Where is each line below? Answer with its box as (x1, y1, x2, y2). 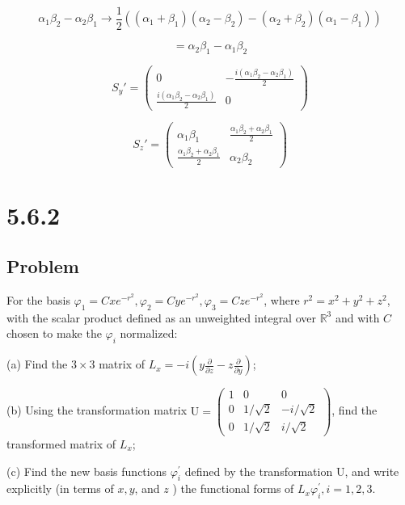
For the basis (6, 292, 70, 309)
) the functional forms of (172, 480, 294, 497)
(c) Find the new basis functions (6, 462, 167, 479)
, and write (344, 462, 399, 479)
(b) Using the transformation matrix (6, 402, 188, 419)
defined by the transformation (184, 462, 333, 479)
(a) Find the (6, 356, 68, 372)
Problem (6, 254, 79, 279)
